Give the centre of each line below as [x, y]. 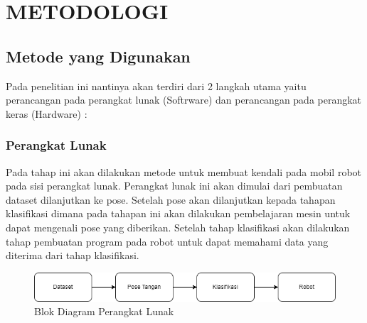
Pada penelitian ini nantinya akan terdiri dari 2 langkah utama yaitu [156, 86]
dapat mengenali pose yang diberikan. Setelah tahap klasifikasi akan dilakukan [178, 227]
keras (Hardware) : [47, 113]
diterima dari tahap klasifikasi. [73, 255]
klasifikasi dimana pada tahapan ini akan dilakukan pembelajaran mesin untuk [178, 213]
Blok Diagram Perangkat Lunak [104, 311]
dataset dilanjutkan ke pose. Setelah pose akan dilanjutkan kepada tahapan [171, 199]
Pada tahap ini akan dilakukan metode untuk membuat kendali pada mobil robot [184, 171]
